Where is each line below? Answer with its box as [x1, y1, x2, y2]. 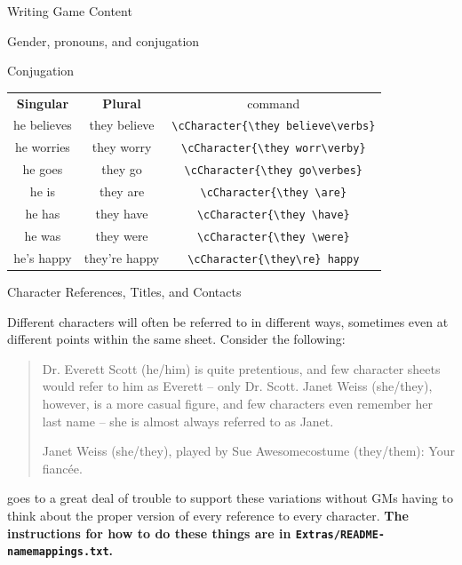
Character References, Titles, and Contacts [7, 282, 242, 300]
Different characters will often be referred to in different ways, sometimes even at [7, 312, 449, 330]
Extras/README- [295, 528, 386, 541]
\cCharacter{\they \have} [196, 209, 350, 221]
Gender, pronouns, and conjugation [7, 31, 200, 50]
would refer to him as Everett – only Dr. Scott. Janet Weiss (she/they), [42, 377, 433, 395]
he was [24, 226, 61, 244]
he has [25, 204, 60, 223]
